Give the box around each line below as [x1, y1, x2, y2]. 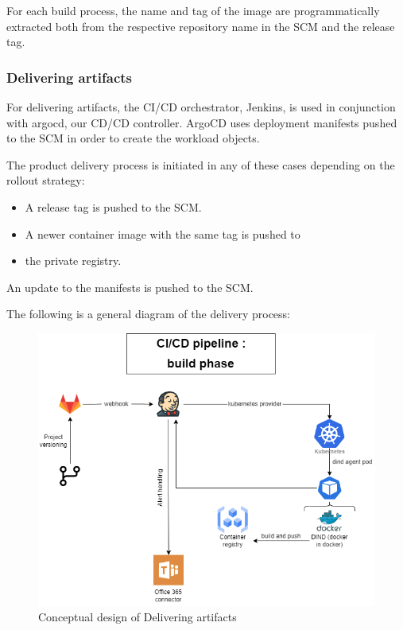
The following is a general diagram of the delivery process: [6, 305, 290, 322]
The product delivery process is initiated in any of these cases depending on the [6, 156, 395, 173]
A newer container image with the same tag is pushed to [25, 225, 300, 242]
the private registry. [25, 252, 122, 269]
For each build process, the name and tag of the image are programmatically [6, 2, 380, 18]
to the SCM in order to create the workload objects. [6, 130, 260, 146]
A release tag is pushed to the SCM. [25, 198, 202, 215]
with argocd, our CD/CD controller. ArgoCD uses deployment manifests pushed [6, 114, 397, 130]
